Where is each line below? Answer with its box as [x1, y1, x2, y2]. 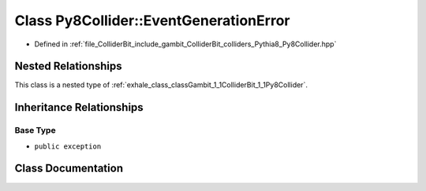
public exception [34, 141, 102, 151]
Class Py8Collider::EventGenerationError [14, 12, 290, 29]
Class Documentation [14, 162, 124, 175]
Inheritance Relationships [14, 101, 144, 114]
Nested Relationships [14, 60, 122, 73]
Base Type [14, 125, 56, 136]
